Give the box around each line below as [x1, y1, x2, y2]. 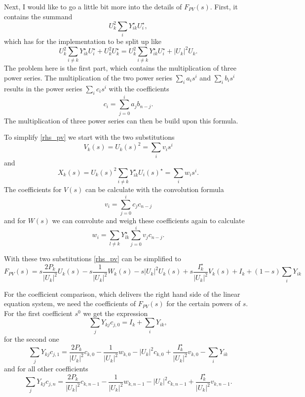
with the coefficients [109, 83, 169, 93]
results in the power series [4, 83, 82, 93]
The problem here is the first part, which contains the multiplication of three [4, 63, 236, 73]
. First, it [210, 1, 238, 11]
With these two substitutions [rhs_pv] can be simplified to [4, 253, 181, 263]
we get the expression [83, 308, 148, 318]
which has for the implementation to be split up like [4, 36, 162, 46]
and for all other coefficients [4, 363, 88, 373]
